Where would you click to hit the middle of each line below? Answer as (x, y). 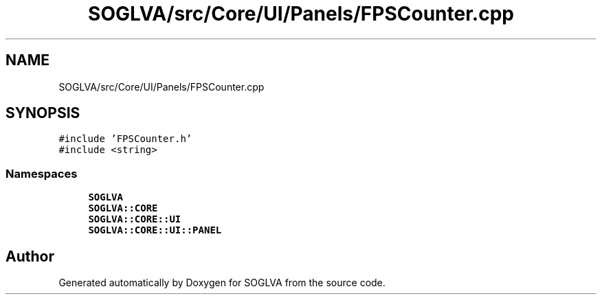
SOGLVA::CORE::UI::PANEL (155, 230)
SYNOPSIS (43, 113)
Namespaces (42, 173)
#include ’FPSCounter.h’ (125, 139)
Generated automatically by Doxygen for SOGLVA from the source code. (222, 283)
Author (30, 256)
